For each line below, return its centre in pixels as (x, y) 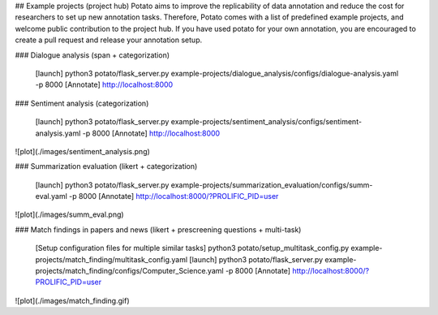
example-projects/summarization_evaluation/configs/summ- (272, 185)
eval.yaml (52, 196)
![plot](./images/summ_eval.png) (70, 214)
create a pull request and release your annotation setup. (109, 40)
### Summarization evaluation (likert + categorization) (106, 166)
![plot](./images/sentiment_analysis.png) (82, 151)
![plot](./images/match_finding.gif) (72, 300)
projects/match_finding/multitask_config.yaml (112, 259)
